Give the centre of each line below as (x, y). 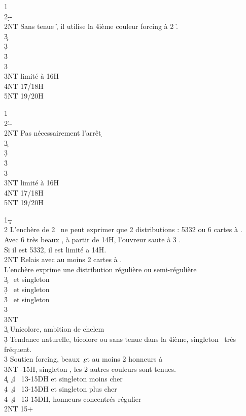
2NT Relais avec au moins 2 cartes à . (63, 259)
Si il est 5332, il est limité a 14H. (55, 249)
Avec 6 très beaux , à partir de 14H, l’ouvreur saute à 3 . (93, 239)
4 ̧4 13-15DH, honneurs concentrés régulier (73, 398)
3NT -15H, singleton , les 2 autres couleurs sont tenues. (90, 369)
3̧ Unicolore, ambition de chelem (54, 329)
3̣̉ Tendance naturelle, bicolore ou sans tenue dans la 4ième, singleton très (120, 339)
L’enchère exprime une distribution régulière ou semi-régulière (100, 269)
